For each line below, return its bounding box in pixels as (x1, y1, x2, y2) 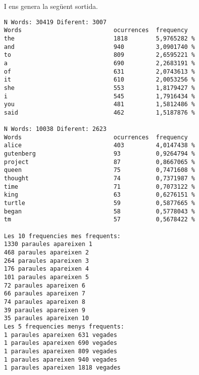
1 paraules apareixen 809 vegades (4, 347, 118, 355)
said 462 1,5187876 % (4, 109, 195, 116)
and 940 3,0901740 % (4, 43, 195, 50)
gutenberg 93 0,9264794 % (4, 150, 195, 158)
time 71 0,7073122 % (4, 183, 195, 190)
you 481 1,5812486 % (4, 101, 195, 108)
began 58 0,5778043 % (4, 208, 195, 215)
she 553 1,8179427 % (4, 84, 195, 91)
